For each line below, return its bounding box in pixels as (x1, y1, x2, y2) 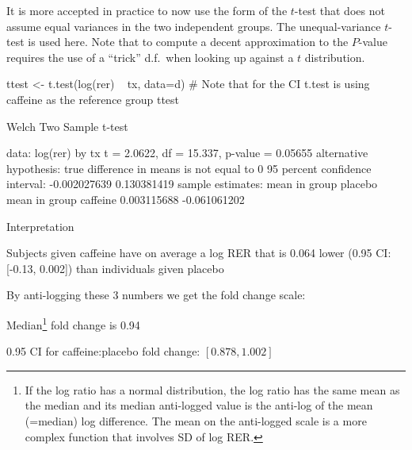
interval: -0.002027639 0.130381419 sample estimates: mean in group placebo (6, 175, 378, 192)
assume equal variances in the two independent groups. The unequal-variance (6, 17, 381, 34)
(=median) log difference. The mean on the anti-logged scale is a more (25, 412, 367, 429)
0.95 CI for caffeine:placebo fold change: (6, 343, 200, 360)
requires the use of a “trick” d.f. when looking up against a (6, 48, 294, 65)
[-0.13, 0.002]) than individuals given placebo (6, 260, 224, 276)
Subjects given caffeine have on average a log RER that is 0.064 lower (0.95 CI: (6, 244, 391, 261)
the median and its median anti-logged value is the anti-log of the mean (25, 397, 373, 413)
